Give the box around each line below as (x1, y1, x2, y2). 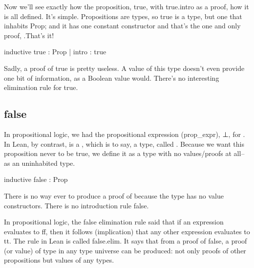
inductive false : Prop (4, 174, 68, 184)
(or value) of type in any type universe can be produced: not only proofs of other (4, 245, 246, 255)
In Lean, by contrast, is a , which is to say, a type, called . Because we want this (4, 138, 244, 149)
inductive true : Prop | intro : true (4, 46, 106, 57)
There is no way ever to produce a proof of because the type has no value (4, 190, 224, 201)
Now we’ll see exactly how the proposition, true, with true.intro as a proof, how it (4, 1, 249, 11)
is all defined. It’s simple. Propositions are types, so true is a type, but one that (4, 11, 242, 21)
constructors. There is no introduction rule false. (4, 200, 149, 210)
